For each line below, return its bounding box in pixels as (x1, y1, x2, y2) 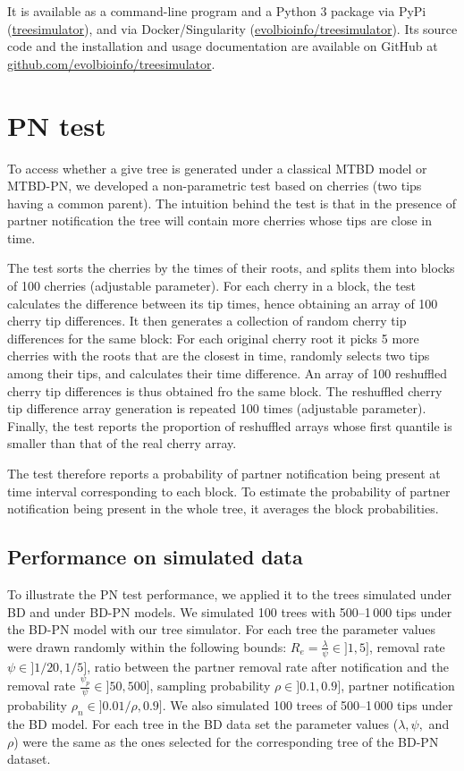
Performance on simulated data (7, 543, 303, 571)
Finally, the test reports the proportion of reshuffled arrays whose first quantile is (7, 416, 452, 435)
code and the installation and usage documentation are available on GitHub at (7, 37, 438, 55)
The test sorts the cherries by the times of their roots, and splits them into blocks (7, 258, 455, 277)
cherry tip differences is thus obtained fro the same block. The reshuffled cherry (7, 381, 443, 400)
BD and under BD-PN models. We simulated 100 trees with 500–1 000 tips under (7, 602, 452, 621)
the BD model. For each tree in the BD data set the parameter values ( (7, 715, 399, 733)
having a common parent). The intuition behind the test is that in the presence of (7, 193, 456, 212)
